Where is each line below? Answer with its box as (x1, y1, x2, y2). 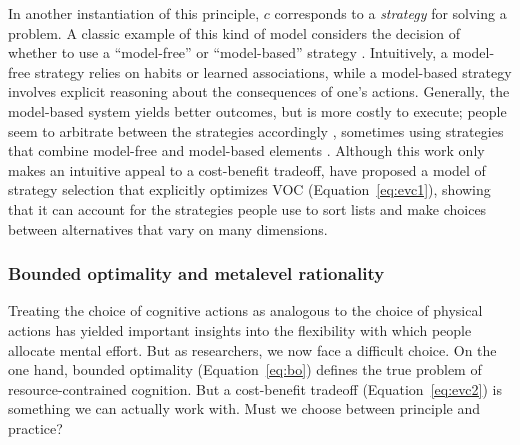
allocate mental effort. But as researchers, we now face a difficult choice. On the (8, 339, 497, 360)
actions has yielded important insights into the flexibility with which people (8, 319, 472, 340)
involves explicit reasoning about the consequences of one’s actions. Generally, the (8, 81, 510, 102)
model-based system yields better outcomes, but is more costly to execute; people (8, 100, 507, 121)
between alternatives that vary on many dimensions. (8, 218, 328, 239)
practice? (8, 417, 63, 438)
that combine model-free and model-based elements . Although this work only (8, 140, 485, 161)
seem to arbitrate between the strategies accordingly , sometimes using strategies (8, 120, 504, 141)
